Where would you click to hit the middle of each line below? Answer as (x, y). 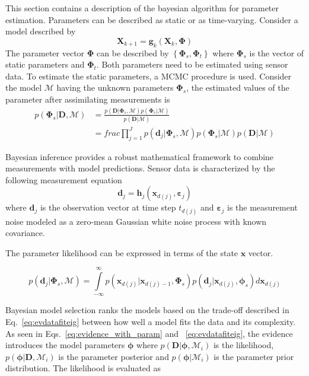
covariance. (25, 233)
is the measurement (262, 207)
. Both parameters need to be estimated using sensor (192, 64)
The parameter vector (45, 52)
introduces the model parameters (65, 345)
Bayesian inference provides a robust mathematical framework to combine (140, 156)
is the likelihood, (243, 345)
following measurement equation (64, 179)
